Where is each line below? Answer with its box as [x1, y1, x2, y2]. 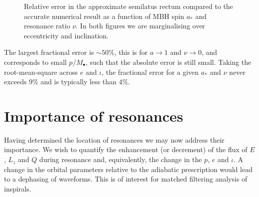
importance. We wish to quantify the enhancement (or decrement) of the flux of [4, 144, 248, 155]
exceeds [4, 76, 27, 87]
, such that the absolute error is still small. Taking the [85, 56, 252, 67]
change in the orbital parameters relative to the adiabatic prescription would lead [4, 164, 253, 174]
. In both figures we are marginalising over [76, 20, 205, 31]
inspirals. [4, 183, 31, 194]
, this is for [114, 47, 148, 57]
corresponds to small [4, 56, 67, 67]
